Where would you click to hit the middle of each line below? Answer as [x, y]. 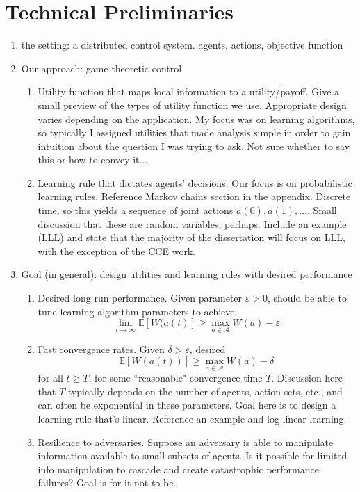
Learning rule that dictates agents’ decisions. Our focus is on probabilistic [195, 182]
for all [50, 378]
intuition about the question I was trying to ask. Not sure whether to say [194, 146]
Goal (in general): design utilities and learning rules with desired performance [187, 274]
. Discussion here [307, 378]
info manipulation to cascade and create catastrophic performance [178, 469]
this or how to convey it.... [94, 159]
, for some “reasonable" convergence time [175, 378]
